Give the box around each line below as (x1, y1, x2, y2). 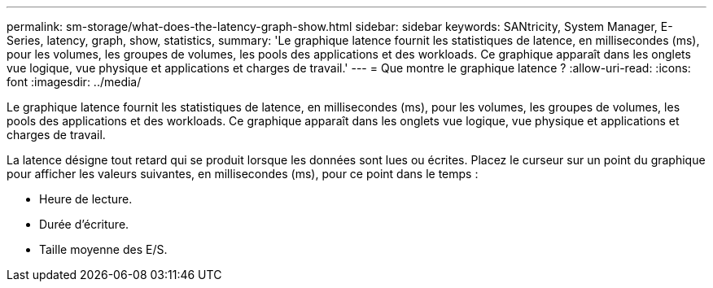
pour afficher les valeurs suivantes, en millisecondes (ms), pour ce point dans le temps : (7, 167, 479, 181)
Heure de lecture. (39, 192, 133, 206)
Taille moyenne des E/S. (39, 242, 168, 256)
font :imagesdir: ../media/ (7, 75, 142, 89)
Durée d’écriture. (39, 217, 129, 231)
